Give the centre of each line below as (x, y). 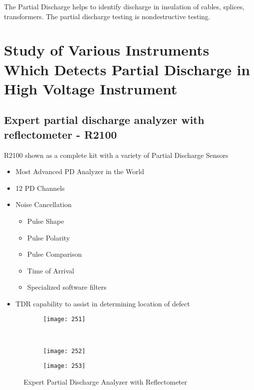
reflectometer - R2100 (60, 134)
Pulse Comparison (55, 254)
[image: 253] (64, 366)
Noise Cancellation (43, 204)
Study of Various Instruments (107, 50)
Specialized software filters (67, 287)
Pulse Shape (46, 221)
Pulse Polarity (49, 237)
